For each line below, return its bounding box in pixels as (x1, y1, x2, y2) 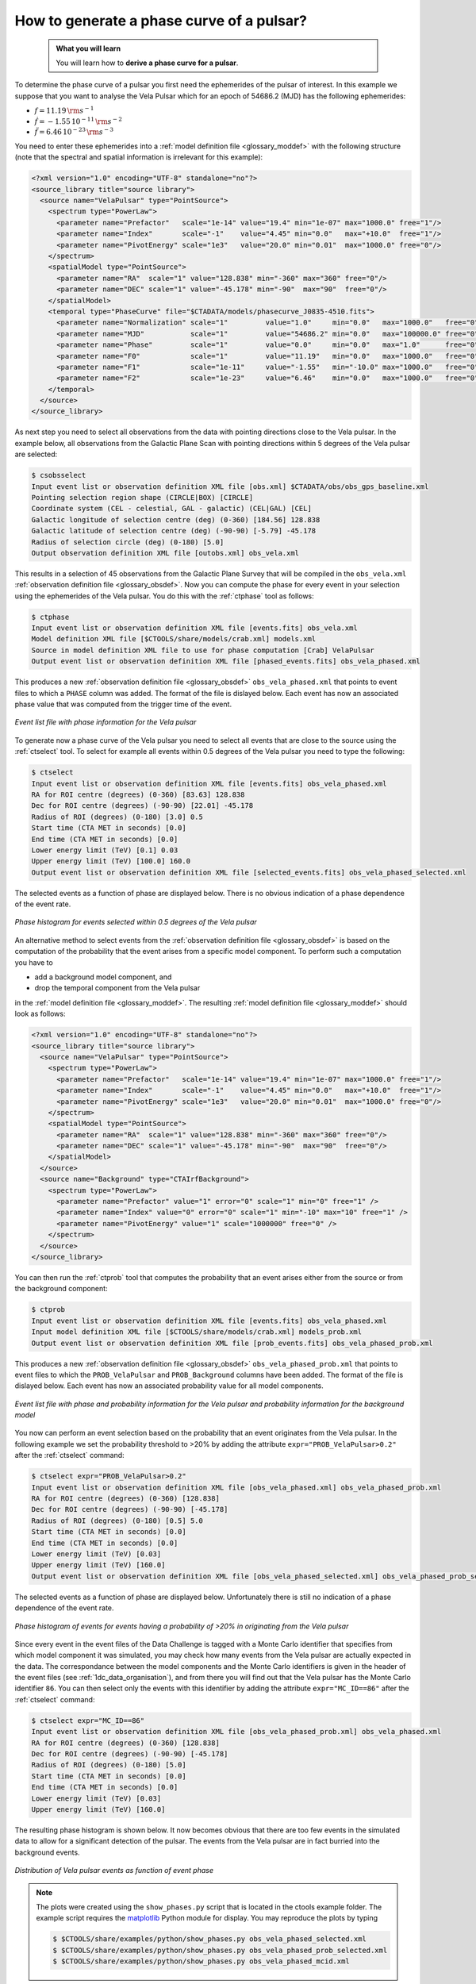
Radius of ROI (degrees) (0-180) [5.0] (31, 1760, 186, 1770)
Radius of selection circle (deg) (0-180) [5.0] (31, 537, 225, 547)
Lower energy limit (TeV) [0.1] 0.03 (31, 845, 178, 855)
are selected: (14, 449, 58, 459)
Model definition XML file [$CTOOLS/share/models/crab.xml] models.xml (31, 635, 317, 644)
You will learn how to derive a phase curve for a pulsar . (56, 58, 239, 67)
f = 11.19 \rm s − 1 (34, 105, 94, 115)
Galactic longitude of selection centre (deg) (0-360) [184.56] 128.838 (31, 515, 321, 524)
